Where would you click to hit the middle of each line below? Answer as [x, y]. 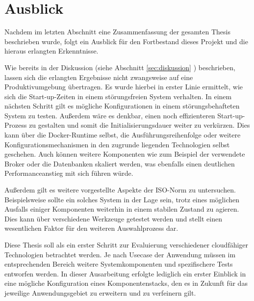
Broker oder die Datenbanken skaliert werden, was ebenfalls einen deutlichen [120, 163]
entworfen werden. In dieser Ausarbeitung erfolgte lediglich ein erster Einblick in [125, 273]
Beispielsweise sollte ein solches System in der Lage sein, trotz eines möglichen [122, 199]
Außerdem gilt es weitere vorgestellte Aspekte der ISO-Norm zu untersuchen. [120, 190]
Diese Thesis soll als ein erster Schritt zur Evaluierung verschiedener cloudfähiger [127, 245]
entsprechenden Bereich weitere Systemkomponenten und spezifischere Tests [119, 264]
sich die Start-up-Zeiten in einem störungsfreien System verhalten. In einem [118, 96]
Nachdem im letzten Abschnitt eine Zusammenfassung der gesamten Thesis [117, 32]
